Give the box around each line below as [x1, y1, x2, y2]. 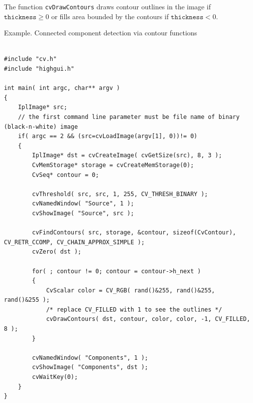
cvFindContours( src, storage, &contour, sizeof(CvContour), [32, 229, 236, 236]
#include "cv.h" [4, 56, 57, 63]
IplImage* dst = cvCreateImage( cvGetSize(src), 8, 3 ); [32, 152, 222, 159]
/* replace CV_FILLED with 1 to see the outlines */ [46, 306, 222, 313]
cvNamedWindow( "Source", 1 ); [32, 200, 134, 207]
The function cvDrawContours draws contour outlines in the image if [4, 1, 211, 11]
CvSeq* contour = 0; [32, 171, 99, 178]
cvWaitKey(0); [32, 374, 78, 381]
